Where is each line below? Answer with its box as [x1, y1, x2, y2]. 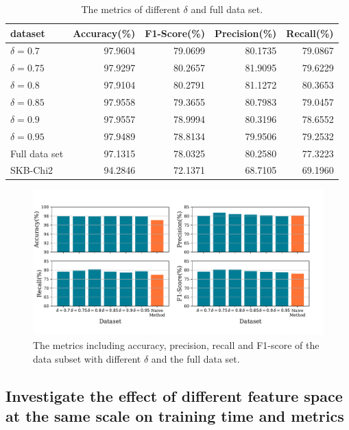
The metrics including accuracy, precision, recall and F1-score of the [33, 338, 320, 352]
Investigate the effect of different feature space [5, 385, 343, 406]
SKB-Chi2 [10, 163, 53, 177]
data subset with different [33, 351, 141, 365]
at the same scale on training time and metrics [5, 405, 344, 426]
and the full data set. [151, 351, 240, 365]
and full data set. [191, 2, 263, 16]
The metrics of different [81, 2, 180, 16]
